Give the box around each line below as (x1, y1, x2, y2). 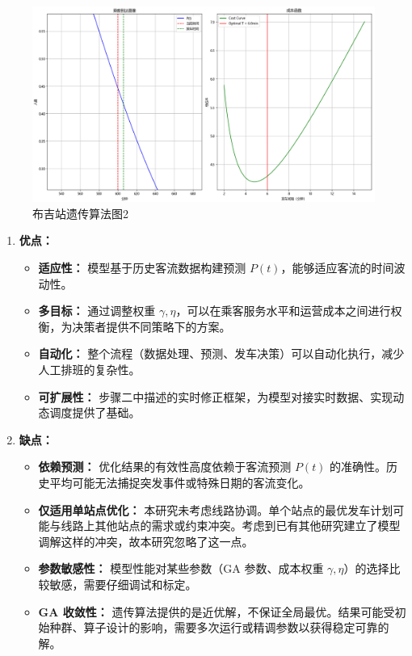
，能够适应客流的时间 (280, 259, 394, 275)
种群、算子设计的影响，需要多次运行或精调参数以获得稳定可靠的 (49, 619, 389, 636)
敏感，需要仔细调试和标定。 (49, 575, 197, 592)
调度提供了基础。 (49, 404, 141, 421)
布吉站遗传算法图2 (32, 204, 128, 221)
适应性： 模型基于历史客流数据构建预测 (38, 259, 246, 275)
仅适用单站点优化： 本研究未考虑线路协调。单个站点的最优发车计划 (38, 501, 393, 518)
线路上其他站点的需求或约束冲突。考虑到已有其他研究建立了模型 (61, 517, 401, 534)
